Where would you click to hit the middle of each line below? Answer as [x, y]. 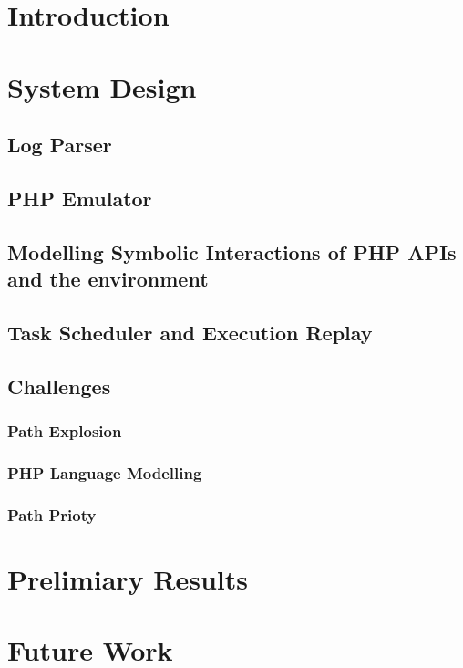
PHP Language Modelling [105, 472]
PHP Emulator [80, 198]
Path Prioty [52, 514]
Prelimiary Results [128, 578]
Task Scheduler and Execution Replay [190, 332]
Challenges [59, 386]
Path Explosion [65, 430]
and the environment [108, 279]
